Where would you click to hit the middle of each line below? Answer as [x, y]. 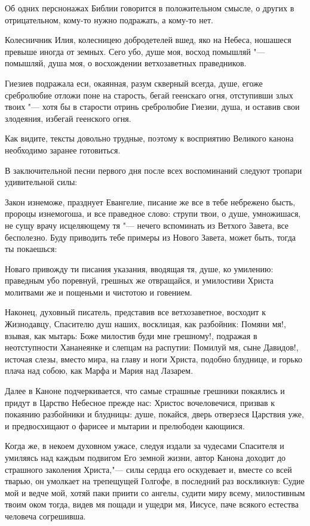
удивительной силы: [41, 182]
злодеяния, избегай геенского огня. [68, 118]
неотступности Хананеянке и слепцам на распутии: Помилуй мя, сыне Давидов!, [152, 347]
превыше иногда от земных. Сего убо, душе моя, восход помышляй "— [135, 51]
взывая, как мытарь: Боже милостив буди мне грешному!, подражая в [131, 335]
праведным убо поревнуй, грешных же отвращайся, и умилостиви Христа [139, 280]
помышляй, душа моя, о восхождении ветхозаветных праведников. [126, 63]
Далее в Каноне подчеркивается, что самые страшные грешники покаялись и [145, 391]
